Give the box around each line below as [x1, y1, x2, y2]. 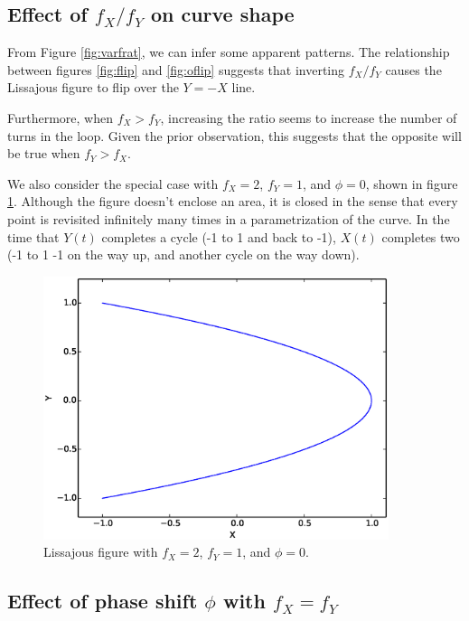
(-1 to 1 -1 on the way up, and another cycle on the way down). [7, 245, 360, 264]
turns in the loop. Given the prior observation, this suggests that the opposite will [7, 126, 462, 145]
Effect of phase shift [7, 587, 198, 615]
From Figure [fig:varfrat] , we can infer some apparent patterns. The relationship [7, 42, 450, 61]
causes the [385, 60, 442, 79]
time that [7, 227, 60, 246]
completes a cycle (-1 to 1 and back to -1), [101, 227, 336, 246]
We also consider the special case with [7, 174, 219, 193]
